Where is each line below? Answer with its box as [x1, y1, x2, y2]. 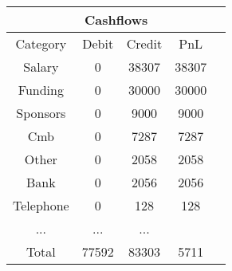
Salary [23, 57, 59, 76]
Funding [18, 81, 64, 99]
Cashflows [85, 10, 148, 29]
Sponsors [16, 104, 66, 122]
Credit [126, 34, 163, 53]
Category [15, 34, 67, 53]
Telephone [13, 196, 69, 214]
